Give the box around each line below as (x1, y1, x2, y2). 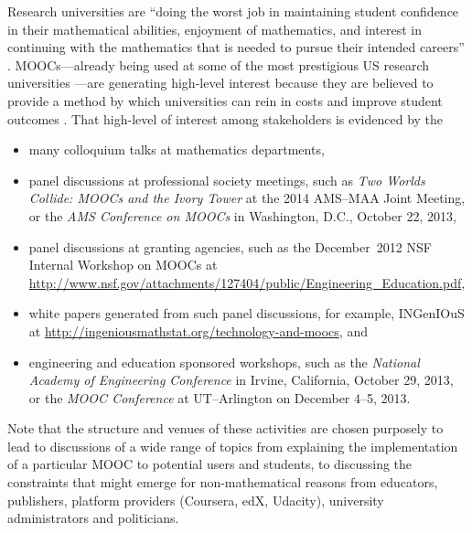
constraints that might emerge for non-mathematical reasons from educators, (7, 473, 438, 492)
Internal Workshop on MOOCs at (28, 255, 218, 274)
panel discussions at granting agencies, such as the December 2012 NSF (28, 237, 432, 256)
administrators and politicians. (7, 508, 179, 528)
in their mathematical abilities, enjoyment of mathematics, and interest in (7, 19, 422, 38)
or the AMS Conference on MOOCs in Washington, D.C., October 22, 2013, (28, 206, 456, 225)
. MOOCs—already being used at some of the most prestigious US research (7, 55, 430, 74)
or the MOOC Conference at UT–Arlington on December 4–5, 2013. (28, 388, 411, 407)
